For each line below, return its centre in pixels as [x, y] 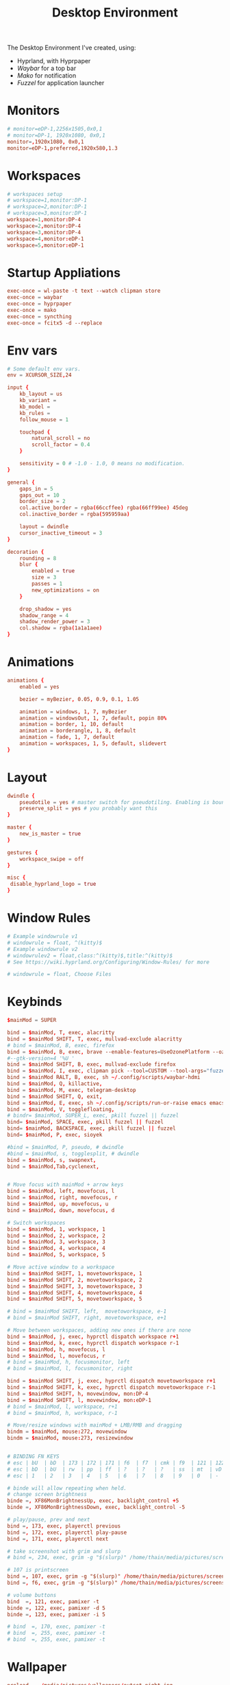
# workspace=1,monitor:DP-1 [47, 201]
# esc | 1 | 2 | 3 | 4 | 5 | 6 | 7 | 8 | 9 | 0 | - [113, 1475]
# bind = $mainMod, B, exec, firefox [61, 1045]
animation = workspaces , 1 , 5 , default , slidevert [93, 744]
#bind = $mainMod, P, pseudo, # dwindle [66, 1147]
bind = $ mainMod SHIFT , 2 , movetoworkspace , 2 [75, 1280]
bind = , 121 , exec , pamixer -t [53, 1602]
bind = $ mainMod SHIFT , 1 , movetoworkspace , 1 [75, 1273]
